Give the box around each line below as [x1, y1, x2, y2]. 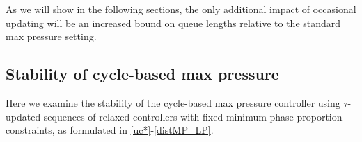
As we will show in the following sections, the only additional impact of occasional [6, 2, 356, 16]
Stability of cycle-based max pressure [6, 63, 279, 85]
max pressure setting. [6, 29, 97, 44]
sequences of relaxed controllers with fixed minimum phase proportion [43, 109, 343, 123]
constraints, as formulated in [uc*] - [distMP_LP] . [6, 123, 214, 137]
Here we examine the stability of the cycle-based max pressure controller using [6, 95, 340, 109]
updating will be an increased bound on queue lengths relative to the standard [6, 15, 341, 30]
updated [6, 109, 41, 123]
